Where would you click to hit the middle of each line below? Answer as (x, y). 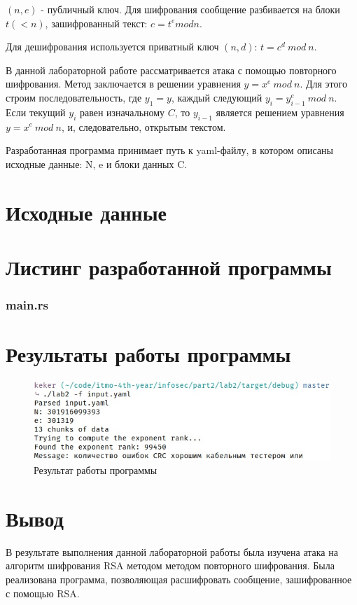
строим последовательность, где (74, 97)
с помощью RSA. (43, 593)
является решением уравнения (280, 112)
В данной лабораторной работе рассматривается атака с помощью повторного (171, 70)
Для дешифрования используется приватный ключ (112, 47)
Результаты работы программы (148, 354)
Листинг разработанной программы (169, 266)
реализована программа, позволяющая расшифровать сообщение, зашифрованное (179, 579)
